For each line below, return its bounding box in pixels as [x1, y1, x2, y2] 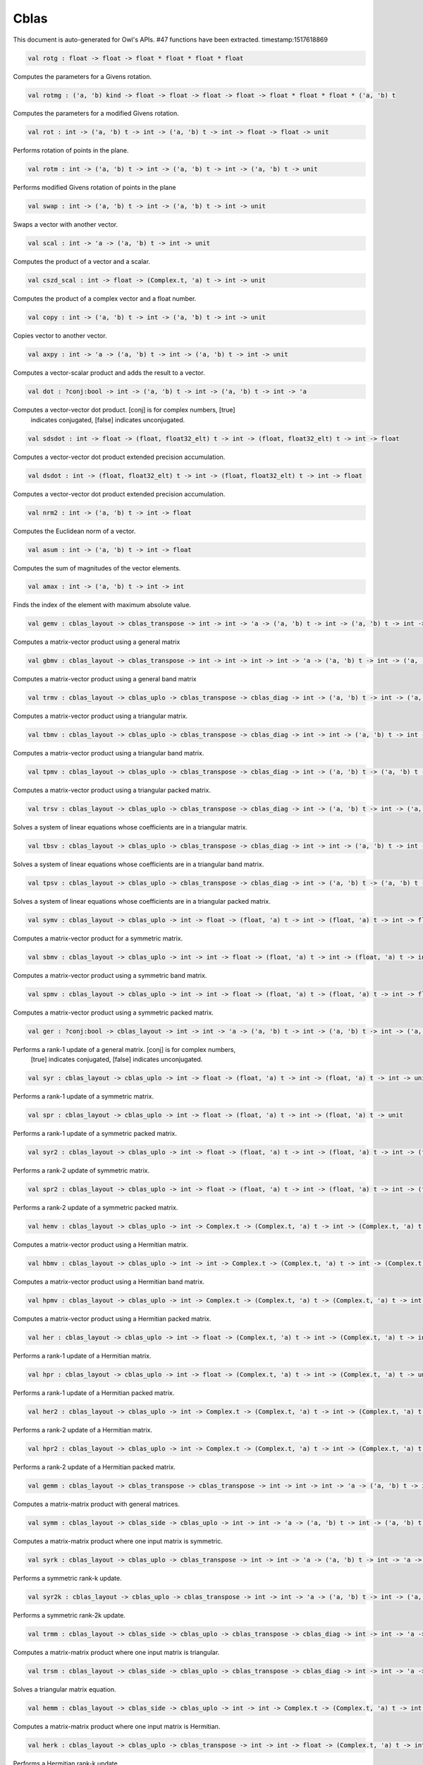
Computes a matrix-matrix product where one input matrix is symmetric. [13, 1537, 223, 1545]
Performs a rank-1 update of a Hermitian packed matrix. [13, 1389, 175, 1397]
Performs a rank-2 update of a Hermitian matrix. [13, 1426, 153, 1435]
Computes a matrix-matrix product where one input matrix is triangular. [13, 1648, 220, 1656]
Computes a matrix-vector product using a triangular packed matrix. [13, 786, 211, 794]
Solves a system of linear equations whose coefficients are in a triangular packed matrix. [13, 897, 271, 906]
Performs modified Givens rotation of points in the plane [13, 184, 176, 192]
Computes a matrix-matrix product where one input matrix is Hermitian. [13, 1722, 221, 1730]
